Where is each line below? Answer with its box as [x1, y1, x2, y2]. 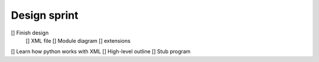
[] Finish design [11, 29, 49, 36]
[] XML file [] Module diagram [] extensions [25, 37, 131, 44]
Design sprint [11, 9, 79, 22]
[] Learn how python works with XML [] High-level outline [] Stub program [11, 48, 191, 55]
